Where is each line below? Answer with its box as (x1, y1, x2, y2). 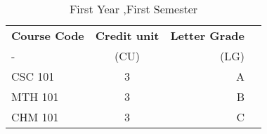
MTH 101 (11, 88, 59, 105)
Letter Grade (170, 27, 245, 43)
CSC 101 (11, 68, 55, 84)
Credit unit (95, 27, 159, 43)
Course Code (11, 27, 84, 43)
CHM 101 (11, 109, 59, 125)
